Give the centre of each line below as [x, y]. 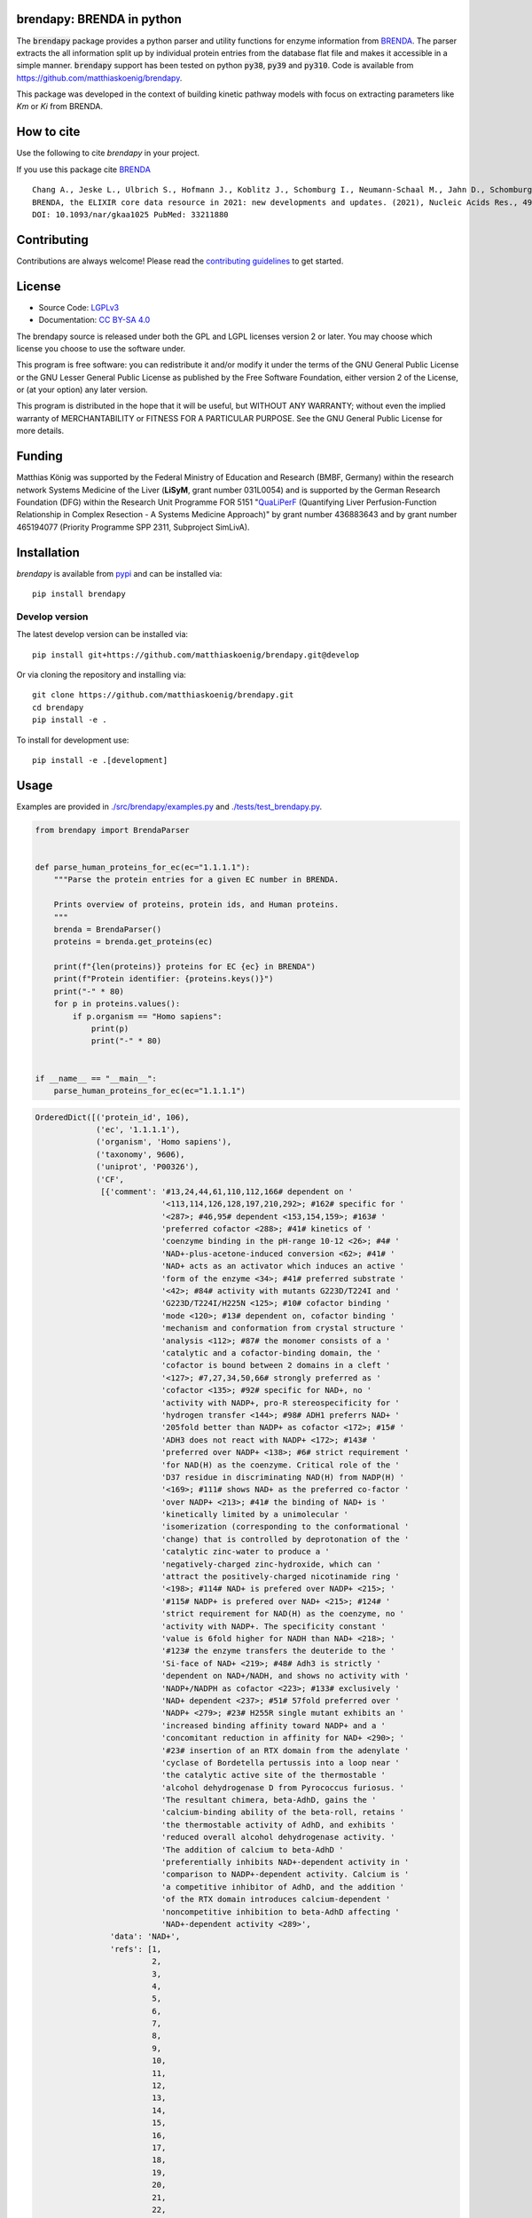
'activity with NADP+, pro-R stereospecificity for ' [281, 1403]
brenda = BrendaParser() [108, 929]
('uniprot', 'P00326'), [148, 1167]
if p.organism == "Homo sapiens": [147, 1016]
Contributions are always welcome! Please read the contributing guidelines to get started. [180, 261]
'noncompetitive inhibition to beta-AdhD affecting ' [281, 1911]
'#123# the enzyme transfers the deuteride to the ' [278, 1651]
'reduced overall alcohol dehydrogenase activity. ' [278, 1837]
